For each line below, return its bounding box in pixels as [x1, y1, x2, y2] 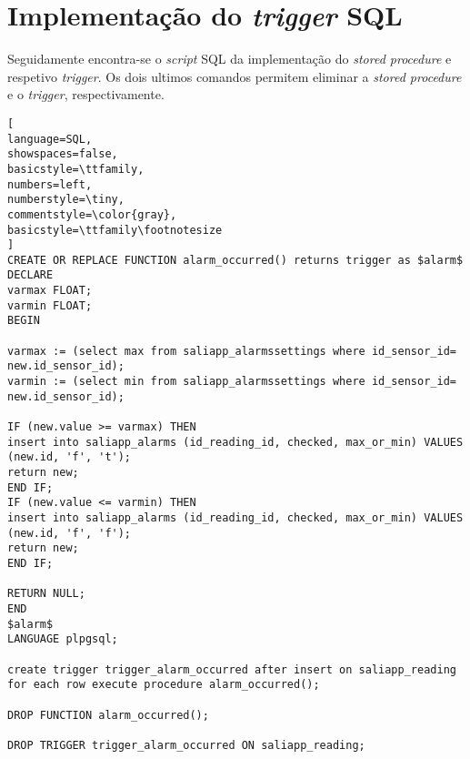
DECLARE [7, 268, 54, 282]
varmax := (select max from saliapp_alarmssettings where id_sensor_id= [7, 344, 456, 358]
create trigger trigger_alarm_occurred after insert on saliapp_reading [7, 663, 456, 676]
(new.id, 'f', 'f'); [7, 526, 132, 540]
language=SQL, [7, 132, 93, 146]
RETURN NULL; [7, 587, 85, 601]
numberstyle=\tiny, [7, 193, 125, 207]
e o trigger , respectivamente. [7, 85, 165, 104]
